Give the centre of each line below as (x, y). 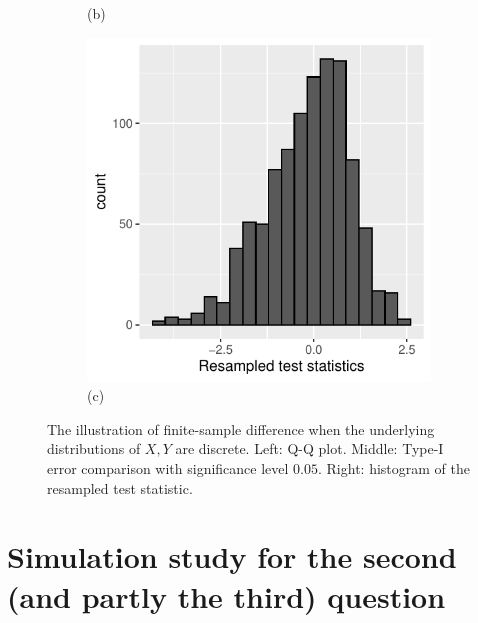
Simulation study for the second (232, 556)
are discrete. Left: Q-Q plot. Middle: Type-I (309, 448)
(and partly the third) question (226, 595)
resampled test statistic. (120, 487)
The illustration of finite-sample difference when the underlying (241, 428)
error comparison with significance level (168, 467)
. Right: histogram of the (393, 467)
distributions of (94, 448)
